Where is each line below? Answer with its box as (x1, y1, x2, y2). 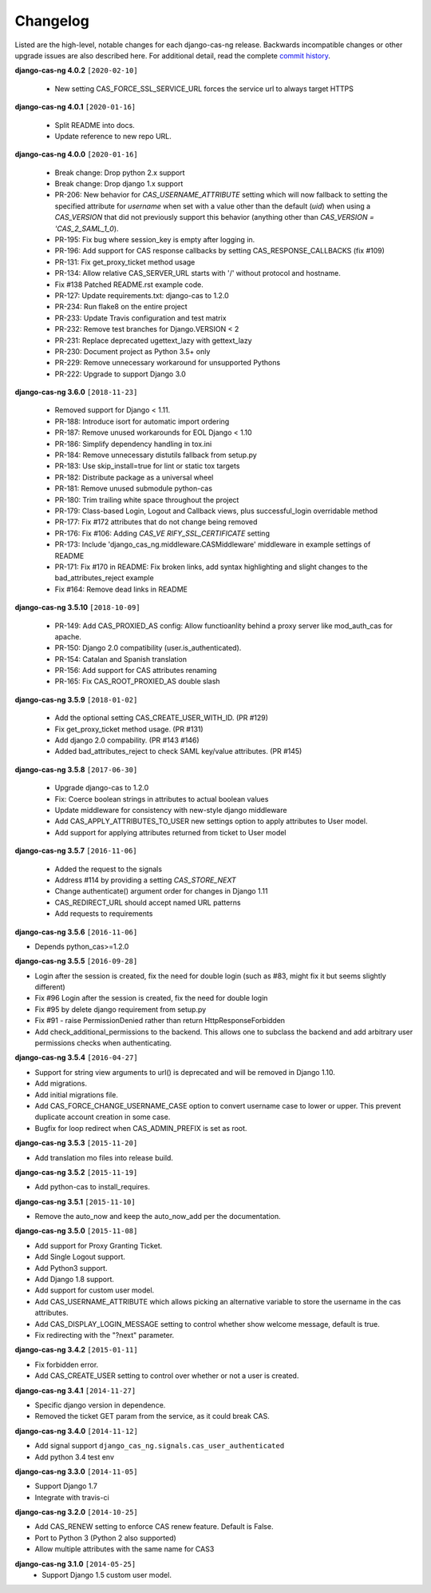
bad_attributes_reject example (54, 573, 155, 583)
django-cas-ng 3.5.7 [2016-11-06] (14, 846, 137, 855)
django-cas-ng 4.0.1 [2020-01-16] (14, 102, 136, 112)
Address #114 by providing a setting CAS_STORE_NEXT (54, 875, 237, 885)
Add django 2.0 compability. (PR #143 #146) (54, 735, 200, 745)
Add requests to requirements (54, 909, 153, 918)
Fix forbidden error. (34, 1360, 99, 1369)
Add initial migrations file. (34, 1089, 119, 1099)
